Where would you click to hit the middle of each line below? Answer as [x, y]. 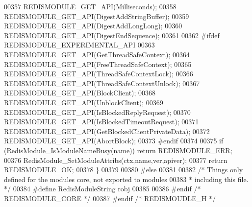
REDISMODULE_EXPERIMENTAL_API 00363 [79, 45]
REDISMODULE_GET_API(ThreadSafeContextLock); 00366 [99, 74]
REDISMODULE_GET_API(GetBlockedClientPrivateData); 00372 [107, 131]
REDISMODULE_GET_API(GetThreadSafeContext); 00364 [97, 54]
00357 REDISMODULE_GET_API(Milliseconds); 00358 [90, 6]
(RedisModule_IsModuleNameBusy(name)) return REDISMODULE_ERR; [118, 150]
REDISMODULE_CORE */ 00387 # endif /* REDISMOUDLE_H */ [110, 198]
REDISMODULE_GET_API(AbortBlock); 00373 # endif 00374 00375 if [114, 141]
